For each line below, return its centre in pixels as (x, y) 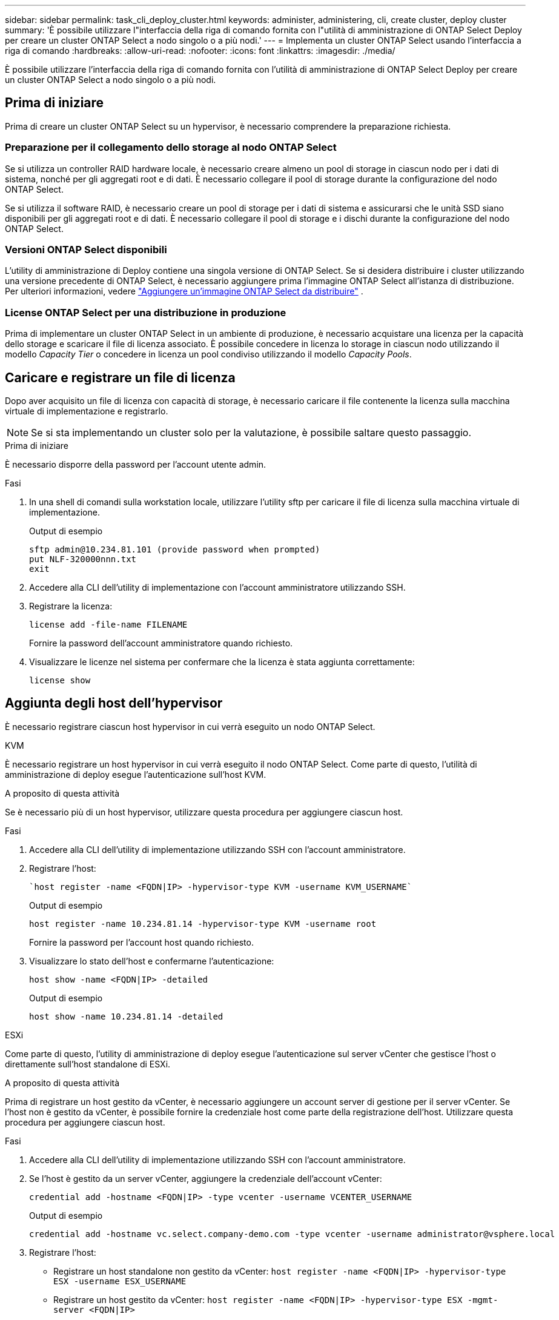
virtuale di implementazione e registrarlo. (87, 411)
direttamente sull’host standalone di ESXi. (88, 1064)
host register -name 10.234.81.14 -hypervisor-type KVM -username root (203, 924)
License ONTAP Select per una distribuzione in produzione (146, 312)
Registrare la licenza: (71, 606)
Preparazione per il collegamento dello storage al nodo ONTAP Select (171, 148)
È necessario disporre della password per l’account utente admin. (136, 464)
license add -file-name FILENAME (108, 624)
